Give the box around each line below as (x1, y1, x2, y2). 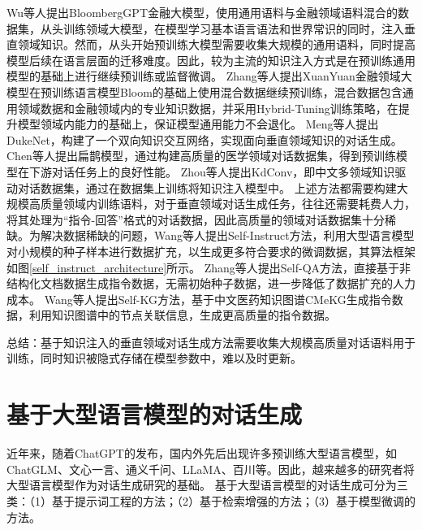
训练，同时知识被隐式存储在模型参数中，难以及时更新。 (6, 350, 302, 367)
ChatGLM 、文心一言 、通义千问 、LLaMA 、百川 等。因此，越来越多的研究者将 (6, 460, 415, 477)
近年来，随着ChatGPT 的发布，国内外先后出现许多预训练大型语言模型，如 (6, 445, 397, 462)
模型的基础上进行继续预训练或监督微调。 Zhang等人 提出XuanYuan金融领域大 (6, 67, 412, 85)
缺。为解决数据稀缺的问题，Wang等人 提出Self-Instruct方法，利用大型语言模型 (6, 227, 415, 244)
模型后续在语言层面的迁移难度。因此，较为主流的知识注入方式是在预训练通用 (6, 51, 416, 68)
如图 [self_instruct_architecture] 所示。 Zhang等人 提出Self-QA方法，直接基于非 (6, 258, 411, 276)
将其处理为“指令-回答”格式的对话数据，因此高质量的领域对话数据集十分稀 (6, 211, 396, 228)
